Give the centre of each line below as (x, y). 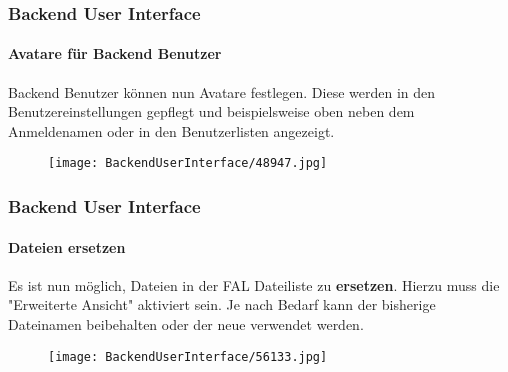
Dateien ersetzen (67, 246)
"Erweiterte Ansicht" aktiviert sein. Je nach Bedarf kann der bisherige (222, 304)
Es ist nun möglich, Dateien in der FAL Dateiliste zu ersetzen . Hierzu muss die (254, 284)
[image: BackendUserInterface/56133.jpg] (188, 356)
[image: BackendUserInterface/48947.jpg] (188, 163)
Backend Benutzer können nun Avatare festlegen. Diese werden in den (222, 91)
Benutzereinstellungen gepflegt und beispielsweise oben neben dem (211, 111)
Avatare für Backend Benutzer (115, 53)
